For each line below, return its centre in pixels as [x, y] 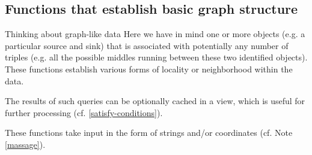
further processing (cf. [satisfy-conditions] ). [84, 112]
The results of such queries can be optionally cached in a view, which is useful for [155, 101]
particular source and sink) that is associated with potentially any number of [147, 45]
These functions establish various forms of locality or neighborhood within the [149, 69]
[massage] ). [25, 144]
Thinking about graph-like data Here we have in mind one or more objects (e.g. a [155, 34]
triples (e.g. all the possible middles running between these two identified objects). [156, 57]
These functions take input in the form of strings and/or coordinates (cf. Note [149, 133]
